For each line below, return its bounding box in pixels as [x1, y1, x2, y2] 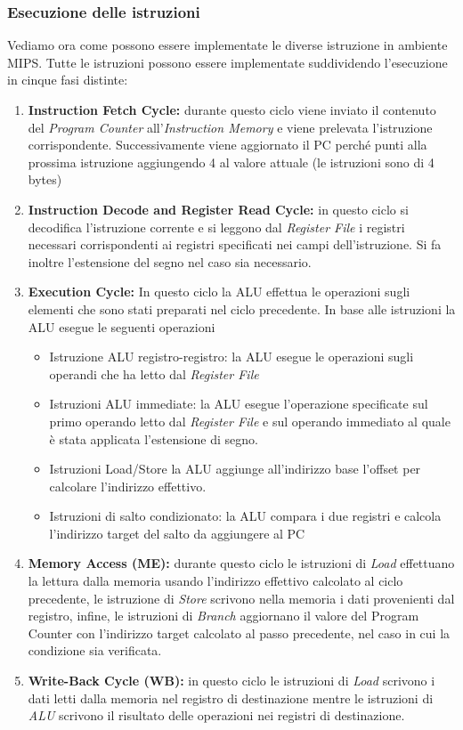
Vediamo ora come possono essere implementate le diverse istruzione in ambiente [7, 36, 448, 54]
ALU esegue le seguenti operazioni [28, 317, 215, 336]
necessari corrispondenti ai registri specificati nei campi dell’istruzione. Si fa [28, 235, 442, 254]
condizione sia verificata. [28, 641, 162, 660]
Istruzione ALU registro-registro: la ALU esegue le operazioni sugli [49, 347, 414, 366]
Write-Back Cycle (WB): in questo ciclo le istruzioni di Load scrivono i [28, 671, 435, 690]
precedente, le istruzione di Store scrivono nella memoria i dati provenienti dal [28, 588, 455, 607]
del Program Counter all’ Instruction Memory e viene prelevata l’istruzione [28, 118, 433, 136]
